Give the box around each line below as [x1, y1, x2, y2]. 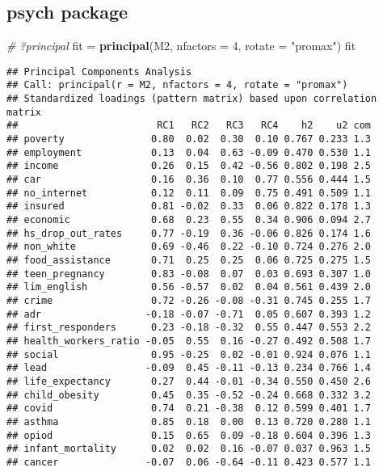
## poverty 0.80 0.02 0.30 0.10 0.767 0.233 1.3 [6, 133, 372, 145]
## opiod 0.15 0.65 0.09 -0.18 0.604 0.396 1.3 [6, 429, 372, 441]
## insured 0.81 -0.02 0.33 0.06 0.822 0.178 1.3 [6, 200, 372, 213]
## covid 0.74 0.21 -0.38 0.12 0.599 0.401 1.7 [6, 402, 372, 415]
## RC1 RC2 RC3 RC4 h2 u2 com [6, 120, 372, 132]
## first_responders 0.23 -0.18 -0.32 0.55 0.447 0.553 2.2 [6, 322, 372, 334]
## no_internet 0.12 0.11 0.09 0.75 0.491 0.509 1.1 [6, 187, 372, 199]
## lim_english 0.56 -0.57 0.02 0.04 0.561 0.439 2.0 [6, 281, 372, 293]
